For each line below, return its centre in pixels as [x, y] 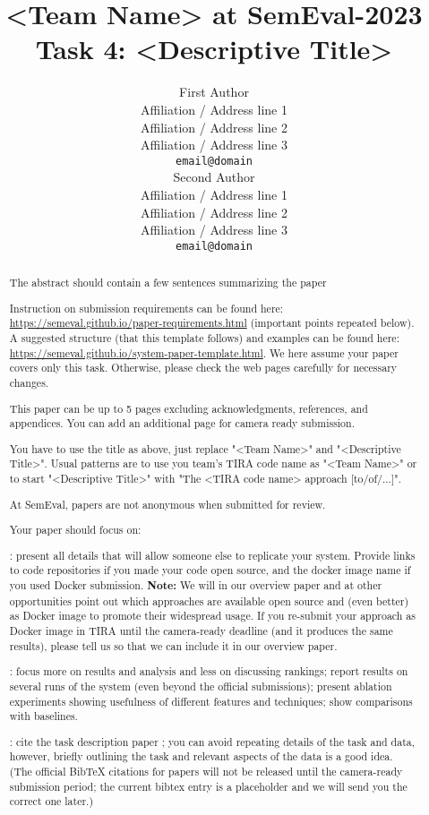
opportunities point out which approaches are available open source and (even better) [209, 601]
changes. [29, 382]
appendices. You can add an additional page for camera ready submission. [182, 423]
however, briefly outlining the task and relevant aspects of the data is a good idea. [201, 756]
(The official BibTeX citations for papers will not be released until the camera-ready [206, 772]
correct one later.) [51, 801]
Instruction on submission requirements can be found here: [146, 308]
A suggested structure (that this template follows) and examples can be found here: [204, 338]
